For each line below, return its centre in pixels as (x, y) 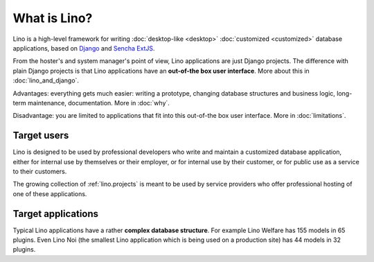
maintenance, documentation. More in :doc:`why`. (99, 103)
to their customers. (40, 171)
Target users (41, 136)
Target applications (56, 214)
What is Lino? (53, 18)
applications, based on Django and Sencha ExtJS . (84, 48)
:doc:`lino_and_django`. (46, 80)
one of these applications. (50, 193)
